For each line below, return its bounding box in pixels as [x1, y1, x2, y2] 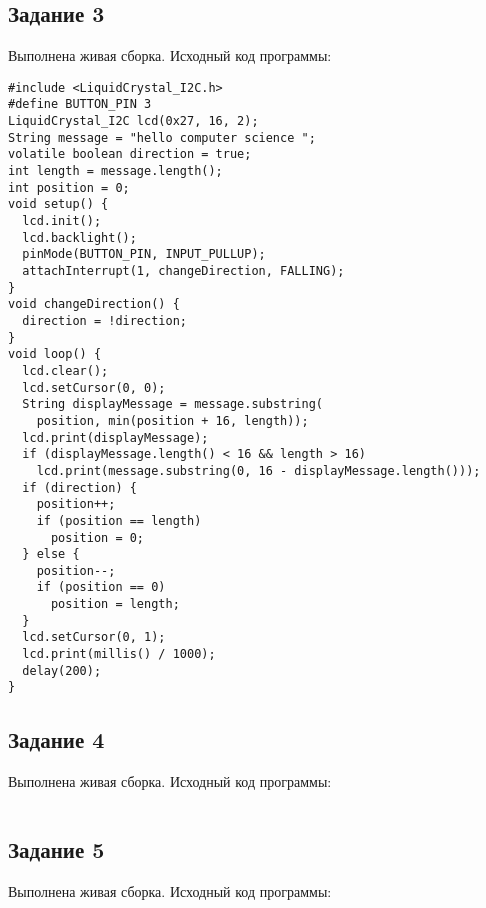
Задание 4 [8, 724, 105, 755]
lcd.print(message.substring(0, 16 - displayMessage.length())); [36, 463, 481, 478]
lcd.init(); [22, 214, 102, 229]
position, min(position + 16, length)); [36, 413, 309, 428]
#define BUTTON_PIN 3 [8, 97, 152, 112]
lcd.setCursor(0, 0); [22, 380, 166, 395]
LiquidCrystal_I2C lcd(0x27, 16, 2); [8, 114, 259, 129]
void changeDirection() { [8, 297, 180, 312]
